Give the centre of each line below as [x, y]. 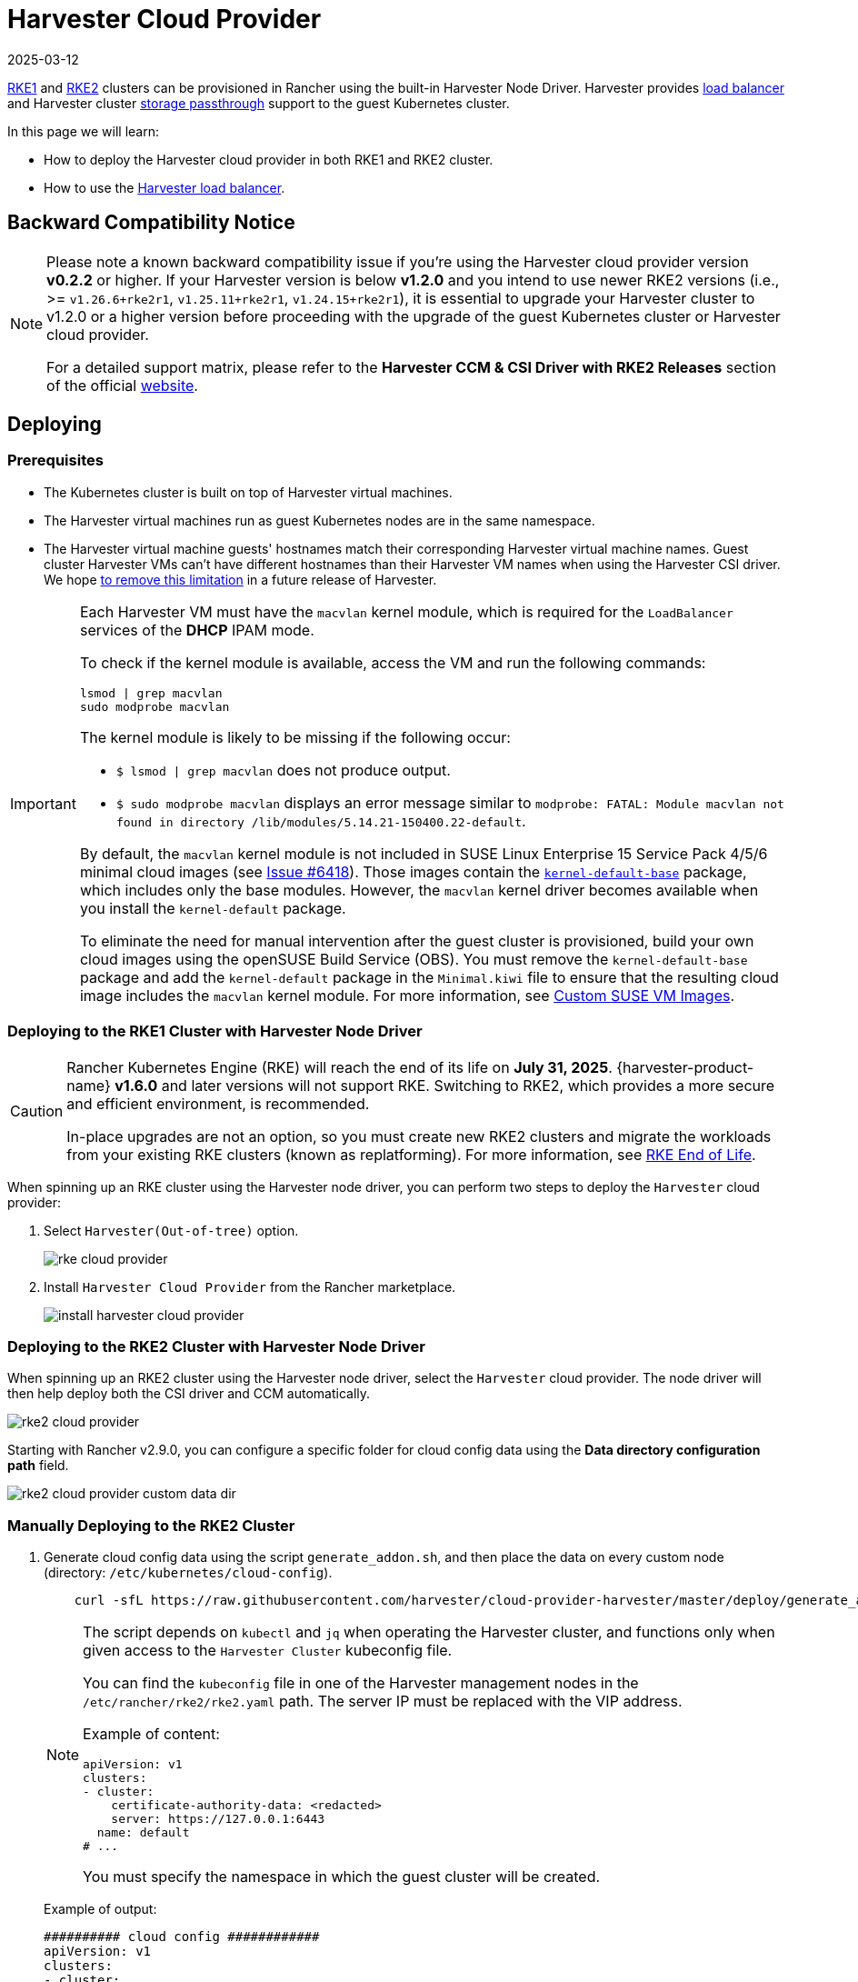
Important [43, 803]
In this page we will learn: [84, 131]
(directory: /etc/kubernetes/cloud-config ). [188, 1573]
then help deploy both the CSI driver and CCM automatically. [189, 1394]
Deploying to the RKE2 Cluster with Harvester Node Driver [216, 1346]
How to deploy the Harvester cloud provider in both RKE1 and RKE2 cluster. [269, 159]
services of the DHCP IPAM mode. [197, 630]
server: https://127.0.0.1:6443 [218, 1819]
